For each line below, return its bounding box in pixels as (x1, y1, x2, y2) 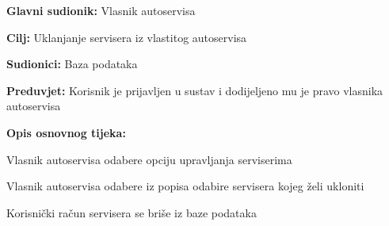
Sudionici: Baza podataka (6, 56, 138, 72)
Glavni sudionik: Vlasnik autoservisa (6, 2, 196, 18)
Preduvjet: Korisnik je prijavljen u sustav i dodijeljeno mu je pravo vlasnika (6, 82, 383, 98)
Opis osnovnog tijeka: (6, 124, 126, 140)
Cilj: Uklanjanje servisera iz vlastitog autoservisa (6, 29, 247, 45)
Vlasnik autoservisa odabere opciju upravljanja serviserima (6, 151, 292, 167)
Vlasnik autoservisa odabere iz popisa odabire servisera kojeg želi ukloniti (6, 178, 364, 194)
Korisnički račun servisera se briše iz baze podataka (6, 204, 257, 220)
